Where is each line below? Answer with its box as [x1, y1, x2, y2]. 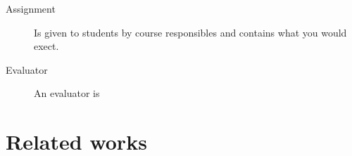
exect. [34, 39, 59, 53]
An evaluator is [34, 86, 100, 100]
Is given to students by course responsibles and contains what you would [34, 25, 347, 39]
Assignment [6, 1, 56, 15]
